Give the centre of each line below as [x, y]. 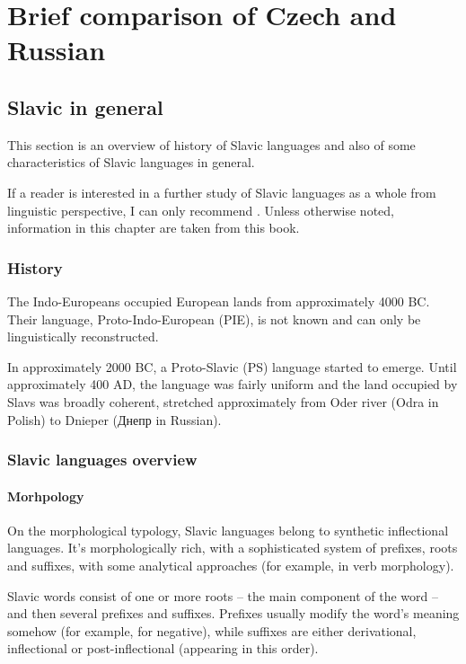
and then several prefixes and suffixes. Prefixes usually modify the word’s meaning [233, 613]
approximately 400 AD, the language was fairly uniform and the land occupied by [233, 384]
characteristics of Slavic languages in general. [131, 162]
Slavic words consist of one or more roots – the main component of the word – [223, 595]
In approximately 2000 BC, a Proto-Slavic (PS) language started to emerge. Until [232, 366]
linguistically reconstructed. [83, 336]
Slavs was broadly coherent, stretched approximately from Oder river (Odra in [223, 401]
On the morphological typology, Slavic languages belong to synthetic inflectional [228, 530]
